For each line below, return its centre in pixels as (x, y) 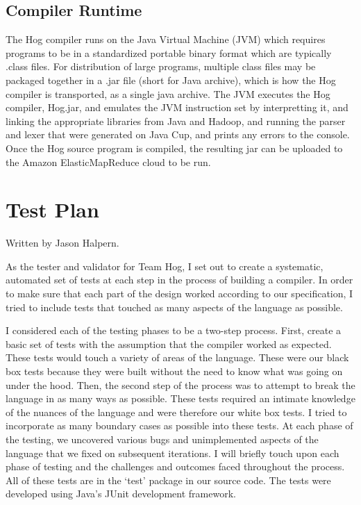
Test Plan (52, 209)
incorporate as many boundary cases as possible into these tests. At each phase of (179, 425)
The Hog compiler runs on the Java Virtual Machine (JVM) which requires (166, 39)
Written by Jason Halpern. (62, 243)
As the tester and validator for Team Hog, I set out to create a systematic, (165, 266)
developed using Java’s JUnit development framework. (121, 494)
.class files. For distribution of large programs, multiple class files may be (161, 66)
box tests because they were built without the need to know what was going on (174, 371)
